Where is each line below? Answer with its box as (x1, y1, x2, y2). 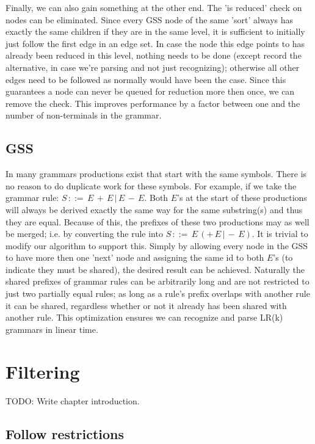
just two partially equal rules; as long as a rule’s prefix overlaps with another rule (5, 287, 310, 300)
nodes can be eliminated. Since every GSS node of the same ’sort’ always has (5, 13, 294, 26)
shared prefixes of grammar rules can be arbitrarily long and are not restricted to (5, 275, 310, 288)
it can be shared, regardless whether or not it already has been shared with (5, 299, 287, 311)
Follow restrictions (5, 424, 124, 443)
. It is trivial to (252, 227, 308, 240)
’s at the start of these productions (177, 191, 307, 204)
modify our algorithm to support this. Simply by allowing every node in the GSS (5, 239, 308, 252)
